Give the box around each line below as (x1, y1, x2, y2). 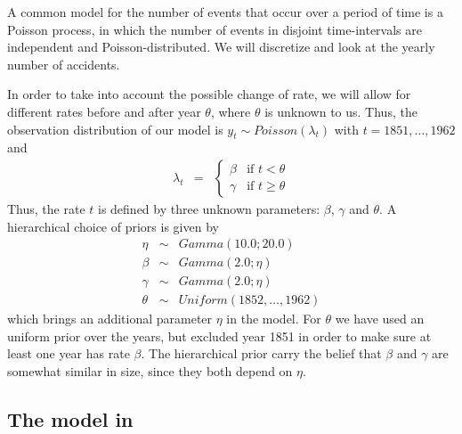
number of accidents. (7, 54, 120, 73)
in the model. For (226, 309, 321, 328)
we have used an (335, 309, 425, 328)
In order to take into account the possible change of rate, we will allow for (7, 85, 411, 103)
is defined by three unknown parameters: (98, 199, 320, 217)
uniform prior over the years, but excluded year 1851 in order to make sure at (7, 326, 432, 345)
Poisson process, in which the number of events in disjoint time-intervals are (7, 20, 422, 38)
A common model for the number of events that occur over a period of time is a (7, 3, 443, 20)
